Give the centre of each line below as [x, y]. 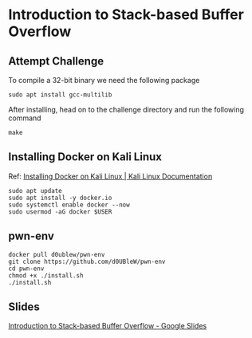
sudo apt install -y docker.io [60, 198]
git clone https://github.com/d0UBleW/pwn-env [87, 261]
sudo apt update [35, 191]
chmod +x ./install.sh [46, 275]
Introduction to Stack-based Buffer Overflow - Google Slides [108, 326]
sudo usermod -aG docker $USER [60, 212]
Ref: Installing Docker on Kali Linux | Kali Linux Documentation [110, 176]
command [25, 118]
